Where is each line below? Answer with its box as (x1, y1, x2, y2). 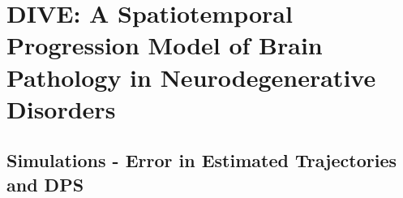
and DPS (6, 171, 84, 196)
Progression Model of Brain (6, 28, 323, 62)
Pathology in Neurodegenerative (6, 60, 376, 93)
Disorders (6, 92, 116, 125)
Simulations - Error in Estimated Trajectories (6, 148, 397, 173)
